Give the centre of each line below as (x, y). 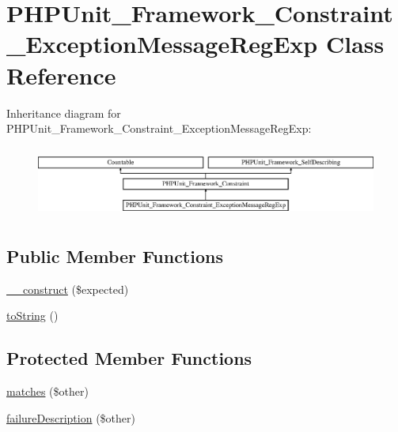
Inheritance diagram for (64, 113)
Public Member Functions (115, 255)
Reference (61, 75)
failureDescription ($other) (71, 417)
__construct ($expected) (68, 289)
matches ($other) (47, 391)
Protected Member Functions (129, 358)
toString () (32, 316)
